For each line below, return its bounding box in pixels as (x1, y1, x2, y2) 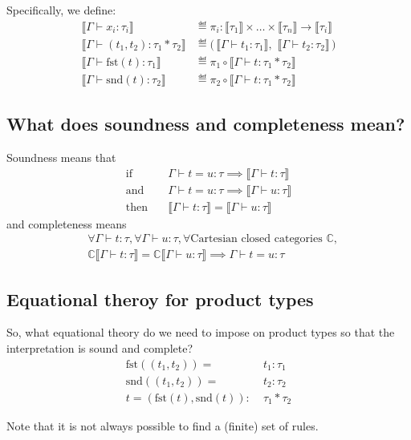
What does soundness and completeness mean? (6, 111, 405, 136)
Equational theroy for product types (6, 286, 314, 311)
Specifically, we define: (6, 2, 116, 18)
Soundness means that (6, 148, 116, 165)
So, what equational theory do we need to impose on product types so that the (6, 324, 395, 341)
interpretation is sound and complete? (6, 340, 193, 357)
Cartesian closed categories (190, 233, 323, 245)
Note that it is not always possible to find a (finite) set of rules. (6, 417, 319, 434)
